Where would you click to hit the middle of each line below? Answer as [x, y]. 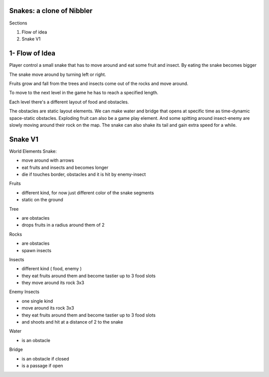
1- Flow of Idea [32, 53]
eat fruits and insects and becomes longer [65, 167]
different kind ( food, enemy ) [52, 269]
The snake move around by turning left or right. [58, 74]
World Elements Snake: [33, 151]
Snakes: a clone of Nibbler [51, 11]
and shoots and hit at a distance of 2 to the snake [72, 322]
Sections [18, 23]
